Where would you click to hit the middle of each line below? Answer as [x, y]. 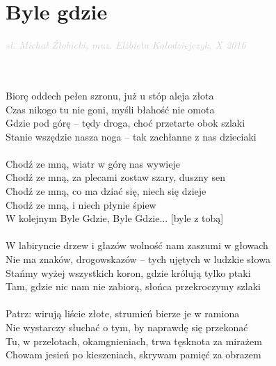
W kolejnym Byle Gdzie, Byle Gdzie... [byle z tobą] [115, 218]
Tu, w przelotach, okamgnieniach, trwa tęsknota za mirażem [134, 341]
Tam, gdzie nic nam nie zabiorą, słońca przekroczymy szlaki [133, 286]
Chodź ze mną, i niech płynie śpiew [81, 204]
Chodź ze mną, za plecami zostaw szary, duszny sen [116, 177]
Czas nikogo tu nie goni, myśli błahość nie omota [110, 109]
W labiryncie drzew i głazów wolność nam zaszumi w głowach [137, 245]
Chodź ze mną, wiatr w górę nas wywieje [93, 163]
